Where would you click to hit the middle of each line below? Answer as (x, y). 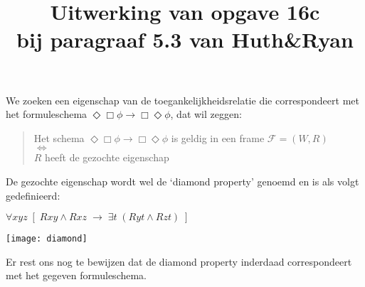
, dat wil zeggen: (206, 114)
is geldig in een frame (218, 137)
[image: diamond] (47, 239)
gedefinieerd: (33, 195)
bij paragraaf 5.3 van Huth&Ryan (185, 39)
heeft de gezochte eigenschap (107, 157)
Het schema (59, 137)
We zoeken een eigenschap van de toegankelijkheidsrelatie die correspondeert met (182, 100)
